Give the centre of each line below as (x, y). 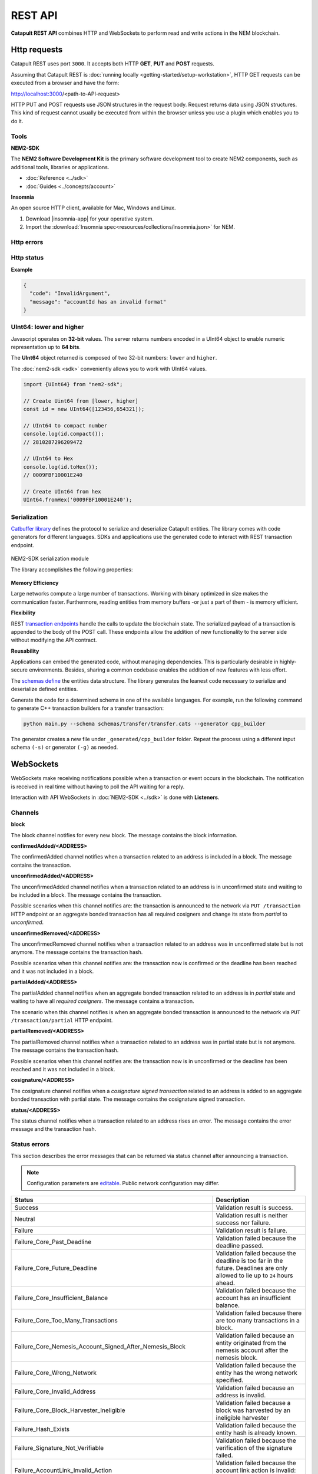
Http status (27, 258)
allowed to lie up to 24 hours (255, 1275)
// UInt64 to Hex (48, 459)
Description (233, 1200)
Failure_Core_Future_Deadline (56, 1268)
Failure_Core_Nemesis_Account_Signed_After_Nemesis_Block (100, 1346)
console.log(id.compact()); (64, 434)
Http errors (27, 242)
